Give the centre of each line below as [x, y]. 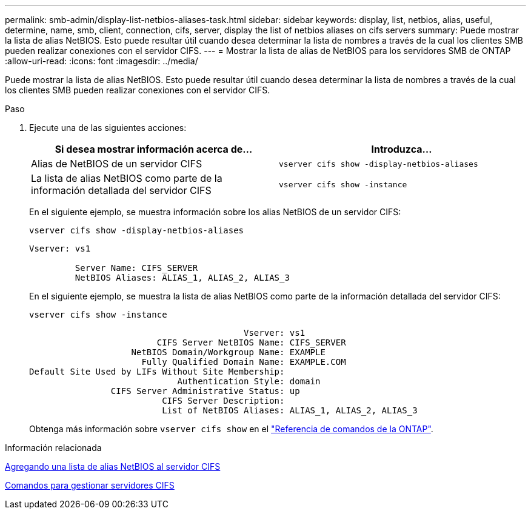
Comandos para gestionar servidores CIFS [90, 485]
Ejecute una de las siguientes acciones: [108, 128]
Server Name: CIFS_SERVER [136, 268]
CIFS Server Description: [223, 401]
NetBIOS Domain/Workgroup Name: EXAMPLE [228, 352]
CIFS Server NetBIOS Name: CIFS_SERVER [251, 342]
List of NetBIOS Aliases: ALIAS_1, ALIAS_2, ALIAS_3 [290, 410]
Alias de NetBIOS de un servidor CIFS [117, 164]
